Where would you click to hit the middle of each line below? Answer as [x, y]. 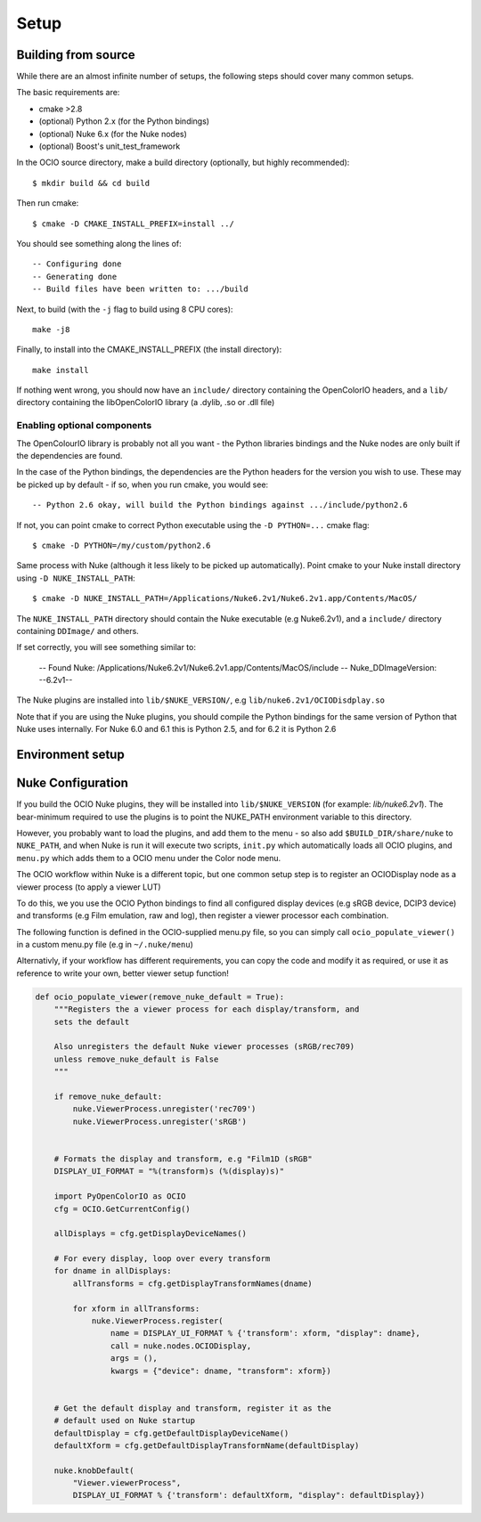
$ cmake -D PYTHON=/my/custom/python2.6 [122, 545]
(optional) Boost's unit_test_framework [110, 146]
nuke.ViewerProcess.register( [157, 1321]
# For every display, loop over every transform [162, 1259]
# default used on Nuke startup [125, 1421]
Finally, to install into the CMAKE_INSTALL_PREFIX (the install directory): [149, 350]
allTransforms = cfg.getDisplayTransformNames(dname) [192, 1283]
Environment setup [70, 755]
